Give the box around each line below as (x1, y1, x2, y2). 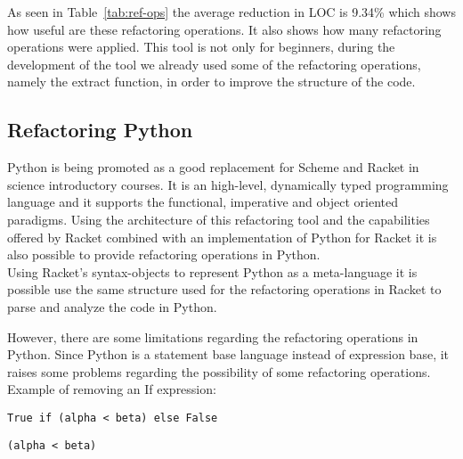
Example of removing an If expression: (7, 380, 216, 398)
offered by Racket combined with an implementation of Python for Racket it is (7, 227, 437, 246)
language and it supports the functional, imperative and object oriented (7, 193, 398, 211)
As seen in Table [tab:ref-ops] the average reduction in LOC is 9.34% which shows (7, 3, 456, 20)
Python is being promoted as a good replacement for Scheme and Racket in (7, 158, 419, 176)
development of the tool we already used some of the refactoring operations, (7, 54, 421, 73)
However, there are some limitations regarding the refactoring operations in (7, 327, 418, 346)
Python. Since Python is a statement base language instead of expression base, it (7, 345, 450, 364)
